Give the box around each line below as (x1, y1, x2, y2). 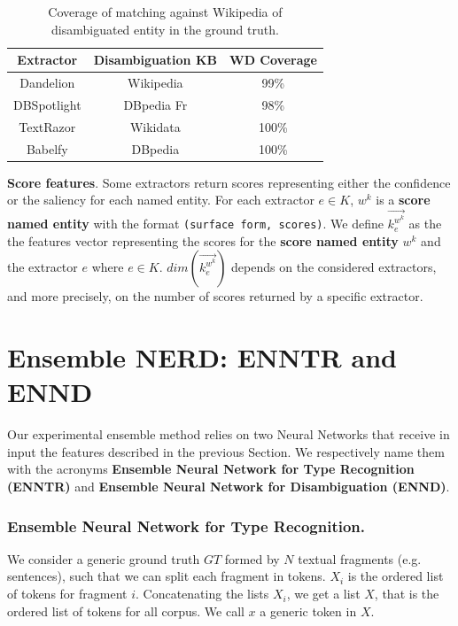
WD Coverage (229, 50, 317, 69)
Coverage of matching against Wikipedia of (48, 3, 283, 20)
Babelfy (26, 139, 68, 158)
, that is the (374, 584, 439, 603)
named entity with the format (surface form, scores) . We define (7, 214, 384, 233)
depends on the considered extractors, (231, 258, 437, 276)
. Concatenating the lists (136, 584, 269, 603)
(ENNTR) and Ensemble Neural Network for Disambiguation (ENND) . (7, 477, 450, 496)
